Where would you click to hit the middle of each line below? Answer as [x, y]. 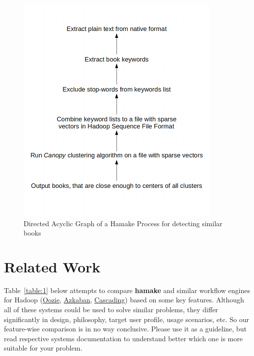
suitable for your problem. [43, 348]
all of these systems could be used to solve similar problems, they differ [111, 310]
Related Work [52, 266]
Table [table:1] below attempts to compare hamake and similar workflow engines [127, 290]
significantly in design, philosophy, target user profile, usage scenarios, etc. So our [127, 319]
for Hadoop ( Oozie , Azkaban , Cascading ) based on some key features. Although [124, 300]
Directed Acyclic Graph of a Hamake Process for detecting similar [123, 223]
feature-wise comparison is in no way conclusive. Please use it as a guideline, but [125, 329]
